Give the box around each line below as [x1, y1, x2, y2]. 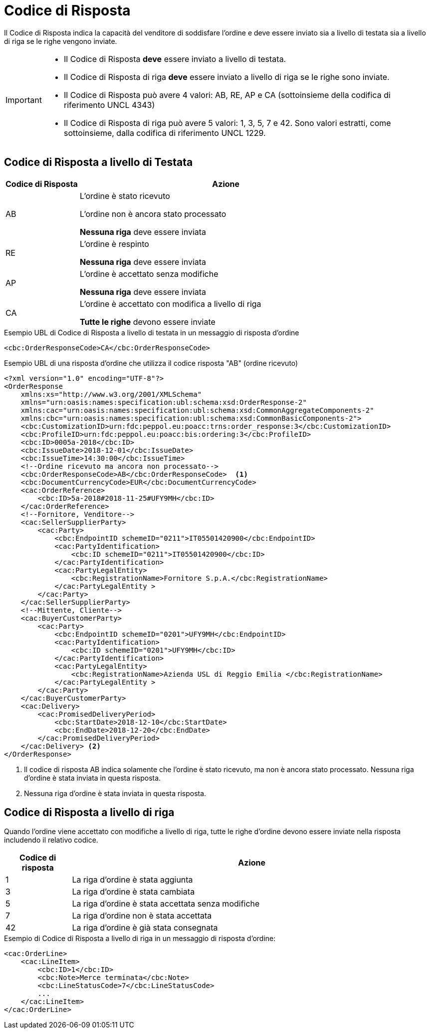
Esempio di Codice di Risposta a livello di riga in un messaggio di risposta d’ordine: [4, 934, 276, 943]
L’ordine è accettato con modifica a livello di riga [79, 298, 261, 309]
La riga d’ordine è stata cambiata [72, 887, 195, 897]
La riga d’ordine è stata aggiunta [72, 875, 193, 885]
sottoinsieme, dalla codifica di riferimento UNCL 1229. [63, 127, 266, 138]
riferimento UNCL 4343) [63, 99, 155, 110]
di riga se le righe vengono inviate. [4, 36, 117, 45]
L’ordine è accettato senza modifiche [79, 268, 218, 279]
